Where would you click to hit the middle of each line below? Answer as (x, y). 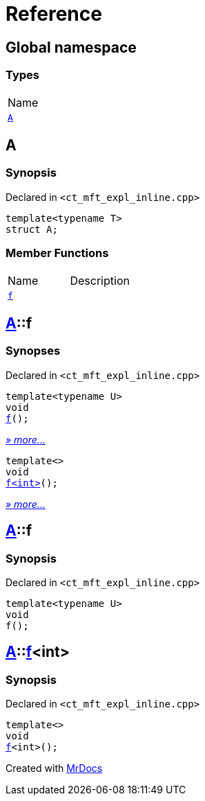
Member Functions (57, 253)
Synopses (33, 351)
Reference (54, 14)
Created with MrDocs (54, 768)
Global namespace (71, 47)
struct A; (32, 229)
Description (100, 280)
